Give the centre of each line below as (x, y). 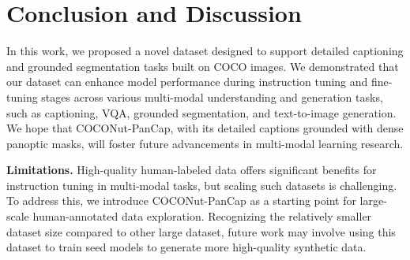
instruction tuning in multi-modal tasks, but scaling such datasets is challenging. (202, 185)
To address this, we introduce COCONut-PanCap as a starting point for (181, 201)
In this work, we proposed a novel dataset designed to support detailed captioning (205, 51)
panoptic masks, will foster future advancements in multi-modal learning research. (205, 143)
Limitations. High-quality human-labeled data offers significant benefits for (192, 170)
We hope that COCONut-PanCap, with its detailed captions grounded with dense (205, 128)
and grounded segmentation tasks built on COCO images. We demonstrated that (203, 66)
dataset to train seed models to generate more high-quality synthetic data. (186, 247)
